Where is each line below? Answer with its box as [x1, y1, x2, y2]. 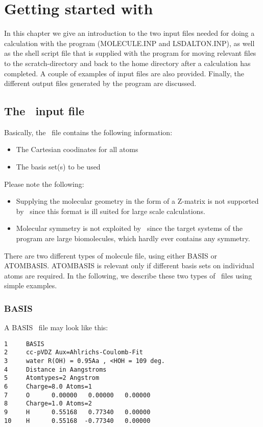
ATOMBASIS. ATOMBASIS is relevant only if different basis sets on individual [4, 260, 254, 271]
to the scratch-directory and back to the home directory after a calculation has [4, 57, 251, 68]
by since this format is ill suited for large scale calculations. [16, 205, 205, 216]
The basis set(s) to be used [16, 161, 101, 172]
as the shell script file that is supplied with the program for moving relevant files [4, 48, 256, 58]
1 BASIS [4, 340, 44, 348]
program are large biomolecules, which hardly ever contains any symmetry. [16, 233, 250, 244]
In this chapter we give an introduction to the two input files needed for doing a [4, 28, 255, 38]
